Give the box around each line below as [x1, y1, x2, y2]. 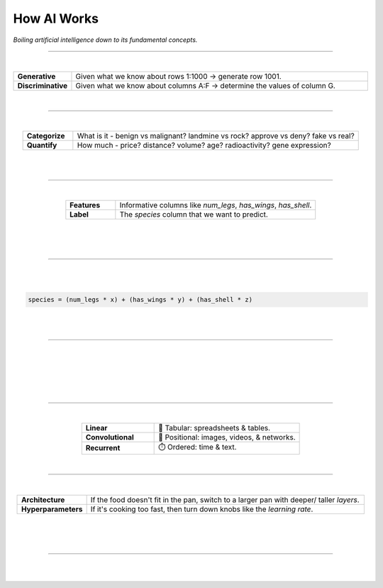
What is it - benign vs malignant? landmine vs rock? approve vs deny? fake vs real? [77, 131, 355, 141]
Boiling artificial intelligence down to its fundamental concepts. [13, 36, 198, 44]
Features [70, 200, 101, 210]
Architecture [21, 494, 65, 504]
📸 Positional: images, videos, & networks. [158, 432, 296, 442]
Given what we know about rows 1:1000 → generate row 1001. [75, 72, 282, 82]
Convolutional [85, 432, 134, 442]
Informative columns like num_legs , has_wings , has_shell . [119, 200, 312, 210]
